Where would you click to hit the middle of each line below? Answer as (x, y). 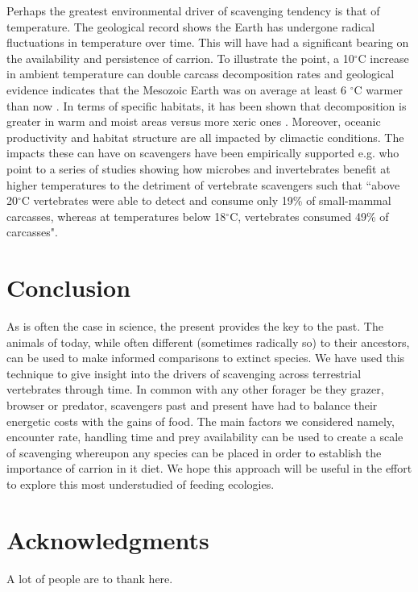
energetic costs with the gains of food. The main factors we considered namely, (201, 421)
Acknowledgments (108, 539)
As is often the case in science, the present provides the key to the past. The (195, 326)
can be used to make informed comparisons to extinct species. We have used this (206, 358)
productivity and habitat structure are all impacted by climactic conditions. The (205, 137)
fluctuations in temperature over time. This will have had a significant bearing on (208, 42)
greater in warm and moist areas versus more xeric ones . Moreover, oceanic (194, 121)
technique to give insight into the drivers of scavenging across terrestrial (184, 373)
